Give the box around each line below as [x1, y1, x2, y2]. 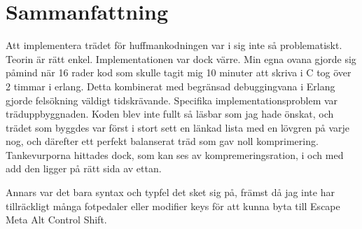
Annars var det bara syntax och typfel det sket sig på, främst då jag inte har [6, 185, 335, 200]
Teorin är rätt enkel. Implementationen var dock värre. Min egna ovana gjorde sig [6, 51, 356, 66]
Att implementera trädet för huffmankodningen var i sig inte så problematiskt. [6, 38, 342, 53]
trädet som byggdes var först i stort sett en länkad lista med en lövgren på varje [6, 120, 350, 134]
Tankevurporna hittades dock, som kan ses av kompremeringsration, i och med [6, 147, 344, 162]
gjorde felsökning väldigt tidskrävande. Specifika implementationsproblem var [6, 92, 338, 107]
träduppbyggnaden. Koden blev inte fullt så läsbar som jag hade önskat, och [6, 106, 334, 121]
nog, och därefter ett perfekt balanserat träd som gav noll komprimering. [6, 134, 319, 148]
